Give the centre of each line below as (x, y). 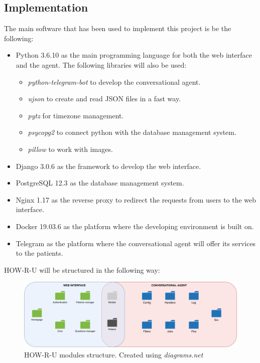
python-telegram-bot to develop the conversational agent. (114, 81)
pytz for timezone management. (76, 115)
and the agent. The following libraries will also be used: (101, 64)
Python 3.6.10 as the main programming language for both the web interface (134, 55)
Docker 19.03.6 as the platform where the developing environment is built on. (135, 226)
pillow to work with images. (70, 149)
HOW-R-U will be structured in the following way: (82, 269)
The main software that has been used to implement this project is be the (118, 28)
